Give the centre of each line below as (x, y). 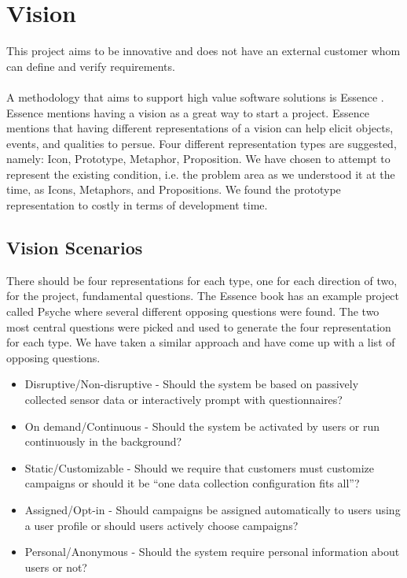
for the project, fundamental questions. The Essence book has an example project (203, 296)
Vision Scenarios (75, 248)
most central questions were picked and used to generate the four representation (199, 326)
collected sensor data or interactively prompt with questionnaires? (183, 400)
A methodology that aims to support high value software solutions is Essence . (195, 96)
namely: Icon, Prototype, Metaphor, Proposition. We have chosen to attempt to (198, 159)
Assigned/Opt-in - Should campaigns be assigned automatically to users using (213, 509)
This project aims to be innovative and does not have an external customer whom (203, 51)
